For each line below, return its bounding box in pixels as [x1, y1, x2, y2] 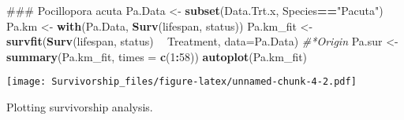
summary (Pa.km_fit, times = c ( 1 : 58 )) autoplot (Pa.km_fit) [6, 48, 308, 64]
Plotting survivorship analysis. [6, 99, 153, 115]
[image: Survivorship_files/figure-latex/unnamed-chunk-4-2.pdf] [6, 76, 357, 88]
